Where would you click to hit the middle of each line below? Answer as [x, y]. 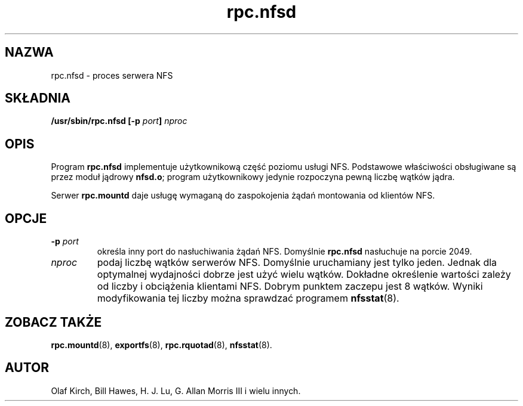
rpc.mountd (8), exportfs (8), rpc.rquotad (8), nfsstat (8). [161, 345]
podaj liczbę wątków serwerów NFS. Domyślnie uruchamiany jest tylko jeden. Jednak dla [297, 263]
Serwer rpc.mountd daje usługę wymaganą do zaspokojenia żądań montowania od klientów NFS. [243, 196]
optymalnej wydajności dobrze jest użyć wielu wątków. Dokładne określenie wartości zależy [304, 275]
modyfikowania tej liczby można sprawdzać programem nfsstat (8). [248, 298]
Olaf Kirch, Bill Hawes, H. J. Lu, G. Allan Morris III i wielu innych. [176, 390]
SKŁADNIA [38, 98]
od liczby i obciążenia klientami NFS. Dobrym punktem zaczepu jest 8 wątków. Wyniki [290, 286]
